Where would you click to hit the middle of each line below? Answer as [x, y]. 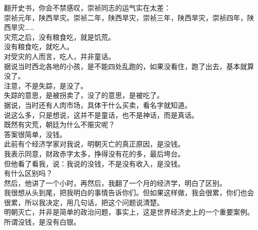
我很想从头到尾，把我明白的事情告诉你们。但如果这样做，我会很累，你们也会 [129, 192]
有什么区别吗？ [28, 173]
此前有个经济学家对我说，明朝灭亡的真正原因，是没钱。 [94, 144]
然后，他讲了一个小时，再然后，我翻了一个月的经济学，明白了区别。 [115, 183]
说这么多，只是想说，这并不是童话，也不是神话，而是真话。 [101, 115]
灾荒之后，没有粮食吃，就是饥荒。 [60, 37]
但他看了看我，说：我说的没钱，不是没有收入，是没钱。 [94, 163]
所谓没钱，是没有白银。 [42, 222]
